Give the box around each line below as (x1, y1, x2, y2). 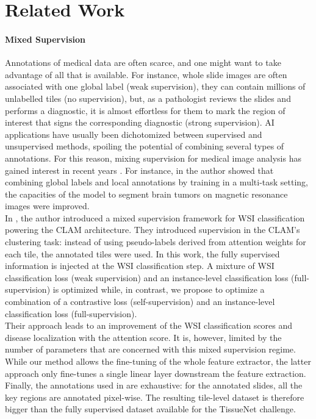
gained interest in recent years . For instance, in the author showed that (5, 163, 274, 176)
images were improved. (5, 199, 90, 212)
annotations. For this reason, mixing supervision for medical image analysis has (5, 151, 301, 164)
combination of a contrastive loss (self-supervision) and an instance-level (5, 295, 275, 308)
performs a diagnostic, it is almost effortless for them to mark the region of (5, 104, 285, 116)
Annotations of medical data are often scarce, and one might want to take (5, 56, 281, 69)
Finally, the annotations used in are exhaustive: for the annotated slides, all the (5, 379, 303, 392)
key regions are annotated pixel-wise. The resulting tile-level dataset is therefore (5, 390, 304, 403)
